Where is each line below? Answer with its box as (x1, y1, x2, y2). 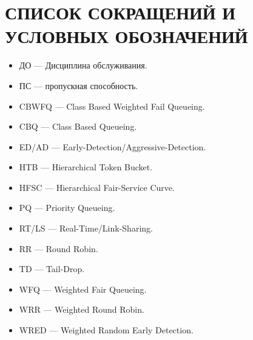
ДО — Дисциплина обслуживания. (19, 59, 147, 72)
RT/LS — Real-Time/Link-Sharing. (19, 222, 153, 235)
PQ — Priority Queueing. (19, 201, 115, 214)
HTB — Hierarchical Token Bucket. (19, 161, 153, 173)
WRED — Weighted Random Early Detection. (19, 324, 194, 336)
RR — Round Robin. (19, 242, 98, 255)
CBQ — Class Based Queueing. (19, 120, 137, 133)
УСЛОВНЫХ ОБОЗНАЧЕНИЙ (5, 24, 248, 48)
